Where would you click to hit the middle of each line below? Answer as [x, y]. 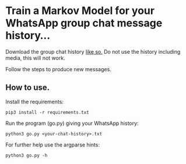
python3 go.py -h [27, 155]
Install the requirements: [34, 102]
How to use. [28, 88]
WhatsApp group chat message [84, 23]
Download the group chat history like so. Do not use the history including [93, 51]
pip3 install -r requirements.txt [48, 112]
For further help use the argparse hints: [53, 145]
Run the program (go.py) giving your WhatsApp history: [72, 123]
